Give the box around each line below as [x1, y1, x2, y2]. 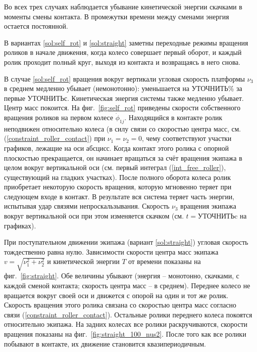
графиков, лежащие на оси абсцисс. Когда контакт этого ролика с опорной [4, 142, 229, 153]
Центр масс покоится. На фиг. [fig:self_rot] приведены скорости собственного [4, 102, 241, 113]
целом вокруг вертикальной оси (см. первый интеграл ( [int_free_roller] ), [4, 162, 226, 173]
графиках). [4, 220, 36, 230]
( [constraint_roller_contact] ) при [4, 133, 105, 143]
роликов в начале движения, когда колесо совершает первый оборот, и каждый [4, 47, 242, 57]
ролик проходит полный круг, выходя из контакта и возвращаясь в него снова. [4, 56, 241, 67]
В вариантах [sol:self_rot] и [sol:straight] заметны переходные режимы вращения [4, 37, 248, 47]
